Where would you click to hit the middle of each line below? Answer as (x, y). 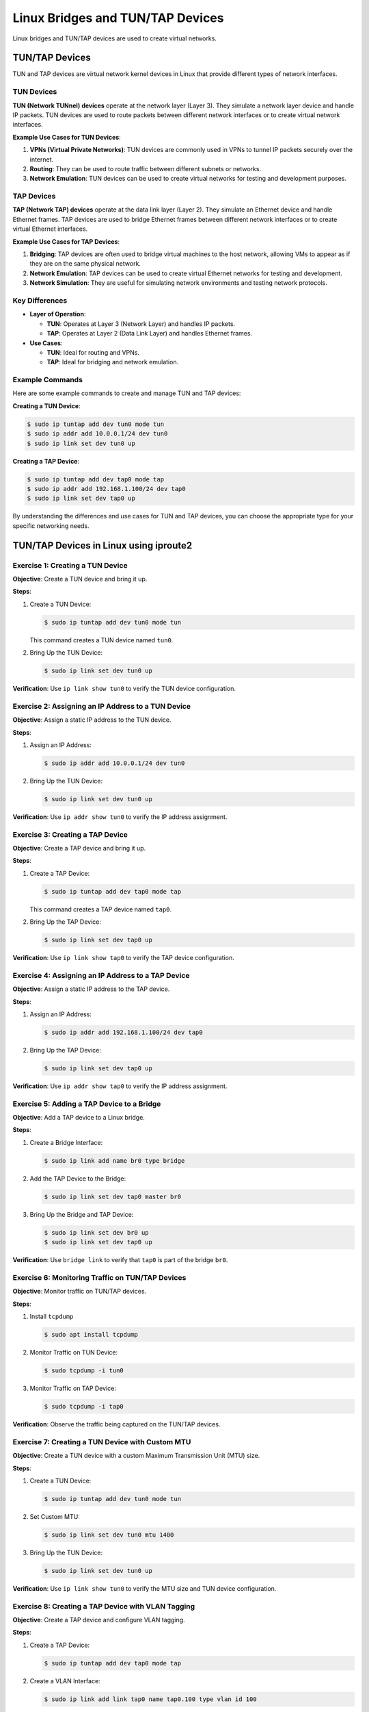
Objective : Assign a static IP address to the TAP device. (91, 989)
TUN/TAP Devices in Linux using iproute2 (102, 545)
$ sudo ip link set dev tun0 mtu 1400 (109, 1535)
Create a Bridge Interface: (66, 1142)
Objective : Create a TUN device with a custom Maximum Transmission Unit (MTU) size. (136, 1456)
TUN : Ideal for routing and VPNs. (93, 352)
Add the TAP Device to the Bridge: (78, 1179)
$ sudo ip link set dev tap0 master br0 (112, 1196)
